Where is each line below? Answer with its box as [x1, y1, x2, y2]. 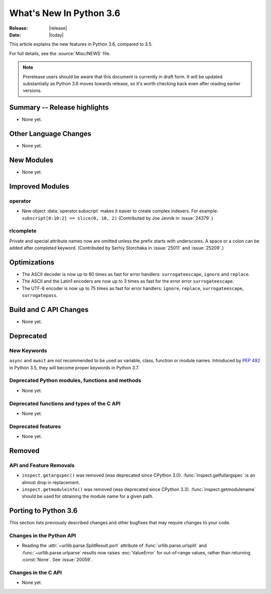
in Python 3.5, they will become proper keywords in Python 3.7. [9, 364, 140, 371]
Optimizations [9, 258, 55, 266]
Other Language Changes [9, 129, 91, 138]
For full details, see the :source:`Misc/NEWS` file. [9, 50, 111, 56]
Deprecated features [9, 423, 61, 430]
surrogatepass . [22, 292, 58, 299]
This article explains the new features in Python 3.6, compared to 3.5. [9, 41, 153, 47]
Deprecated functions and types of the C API [9, 400, 120, 407]
